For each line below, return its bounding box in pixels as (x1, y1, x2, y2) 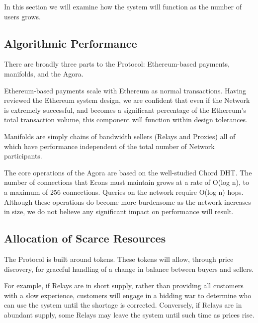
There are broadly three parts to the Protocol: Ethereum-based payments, (4, 59, 230, 69)
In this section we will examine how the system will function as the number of (4, 1, 242, 11)
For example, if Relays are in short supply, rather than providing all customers (4, 280, 244, 291)
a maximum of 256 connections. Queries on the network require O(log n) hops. (4, 186, 244, 197)
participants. (4, 151, 42, 161)
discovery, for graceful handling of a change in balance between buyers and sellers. (4, 263, 254, 274)
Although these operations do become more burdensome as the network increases (4, 196, 251, 207)
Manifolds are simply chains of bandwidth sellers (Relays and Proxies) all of (4, 131, 236, 141)
